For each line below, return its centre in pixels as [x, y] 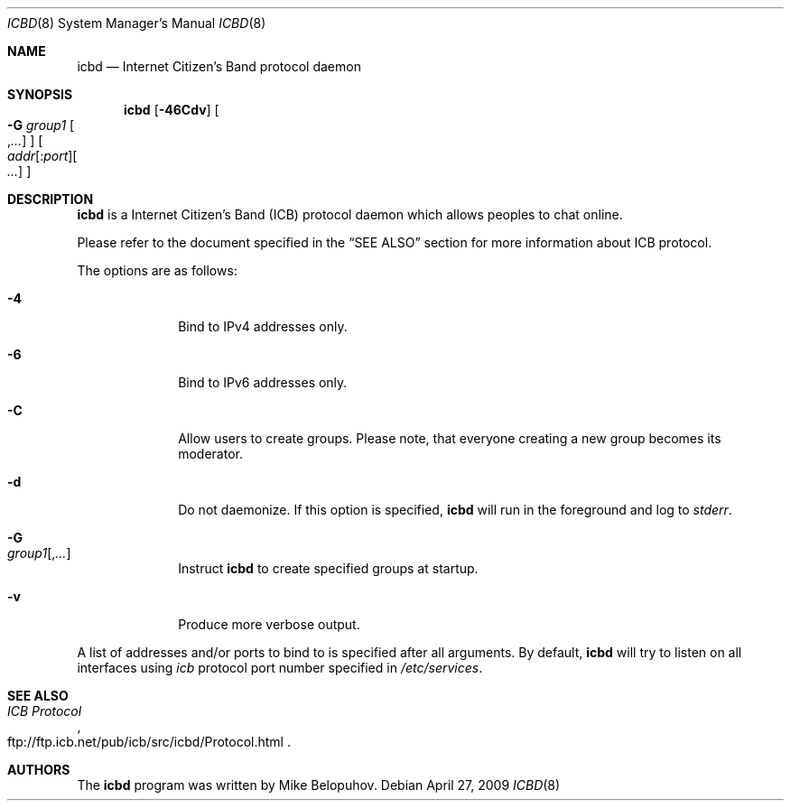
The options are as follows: [157, 270]
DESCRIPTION [51, 199]
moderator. [210, 454]
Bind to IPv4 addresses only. [263, 326]
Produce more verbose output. [269, 624]
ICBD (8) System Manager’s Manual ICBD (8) [137, 23]
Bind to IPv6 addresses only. [263, 382]
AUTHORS [39, 770]
